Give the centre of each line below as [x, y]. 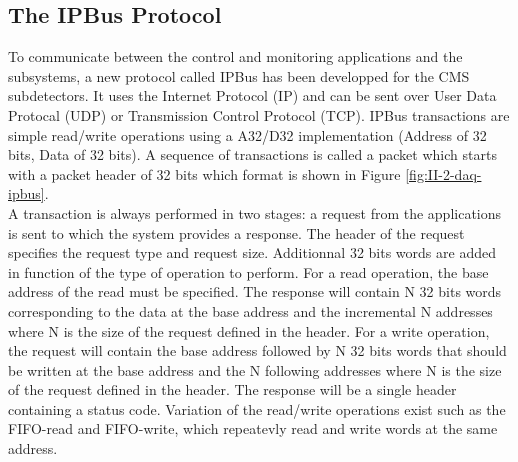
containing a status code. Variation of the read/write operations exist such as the [257, 408]
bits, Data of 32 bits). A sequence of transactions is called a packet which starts [252, 154]
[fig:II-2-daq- [443, 173]
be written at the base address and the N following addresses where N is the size [255, 369]
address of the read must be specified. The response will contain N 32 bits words [255, 291]
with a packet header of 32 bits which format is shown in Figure [204, 173]
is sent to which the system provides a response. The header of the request [236, 232]
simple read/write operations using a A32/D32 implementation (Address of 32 [247, 134]
